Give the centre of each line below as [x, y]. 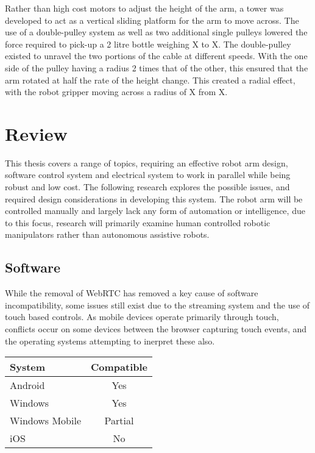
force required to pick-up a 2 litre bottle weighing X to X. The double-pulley [148, 44]
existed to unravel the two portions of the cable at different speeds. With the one [156, 56]
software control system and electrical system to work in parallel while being [148, 175]
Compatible [119, 367]
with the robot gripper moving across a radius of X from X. [116, 92]
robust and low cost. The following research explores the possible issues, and [147, 187]
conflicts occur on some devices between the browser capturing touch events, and [156, 329]
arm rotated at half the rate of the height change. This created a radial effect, [150, 80]
